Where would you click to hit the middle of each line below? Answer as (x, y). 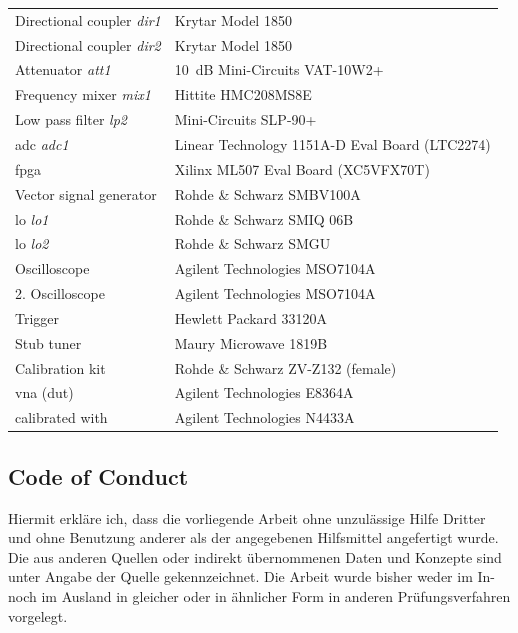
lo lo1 (32, 218)
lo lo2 (32, 243)
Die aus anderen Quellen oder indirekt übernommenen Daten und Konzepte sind (255, 556)
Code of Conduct (98, 475)
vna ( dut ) (44, 392)
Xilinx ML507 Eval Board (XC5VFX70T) (302, 168)
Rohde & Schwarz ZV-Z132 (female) (285, 367)
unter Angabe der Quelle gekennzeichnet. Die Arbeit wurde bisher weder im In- (251, 576)
